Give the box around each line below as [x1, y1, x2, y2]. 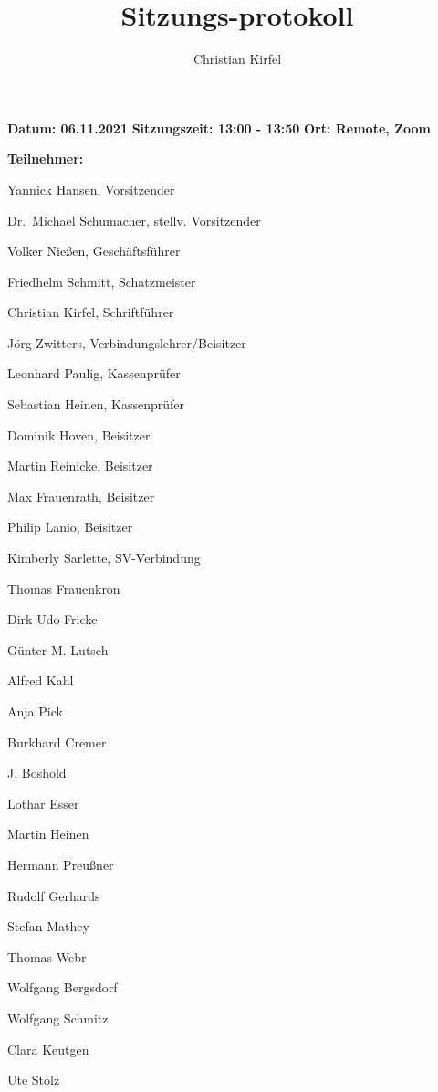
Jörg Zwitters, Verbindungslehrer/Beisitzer [7, 333, 246, 352]
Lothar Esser [7, 793, 79, 812]
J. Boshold [7, 763, 67, 782]
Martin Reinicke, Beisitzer [7, 456, 153, 475]
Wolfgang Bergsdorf [7, 978, 118, 997]
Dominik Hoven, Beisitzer [7, 425, 151, 444]
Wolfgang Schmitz [7, 1008, 109, 1027]
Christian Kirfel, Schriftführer [7, 302, 174, 322]
